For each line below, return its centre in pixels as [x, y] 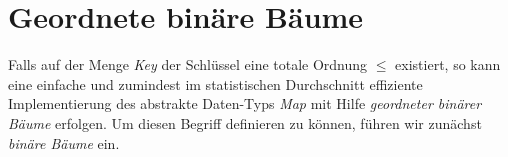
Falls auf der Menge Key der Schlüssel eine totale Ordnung [188, 64]
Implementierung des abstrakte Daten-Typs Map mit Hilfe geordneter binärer [245, 103]
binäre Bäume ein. [64, 142]
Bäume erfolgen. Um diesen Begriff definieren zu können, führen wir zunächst [245, 122]
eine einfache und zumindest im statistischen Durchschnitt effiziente [215, 83]
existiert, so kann [448, 64]
